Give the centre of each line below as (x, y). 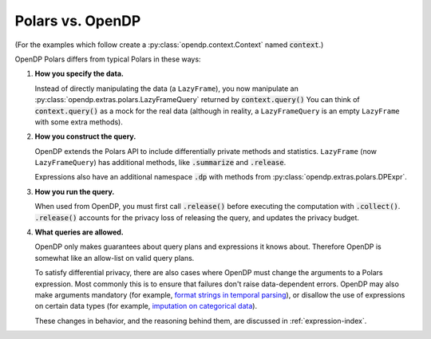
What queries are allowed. (79, 232)
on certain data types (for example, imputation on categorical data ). (146, 306)
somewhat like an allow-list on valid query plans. (115, 258)
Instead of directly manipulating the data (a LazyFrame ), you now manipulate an (166, 89)
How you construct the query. (85, 136)
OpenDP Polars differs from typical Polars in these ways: (108, 59)
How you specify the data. (79, 74)
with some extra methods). (79, 122)
